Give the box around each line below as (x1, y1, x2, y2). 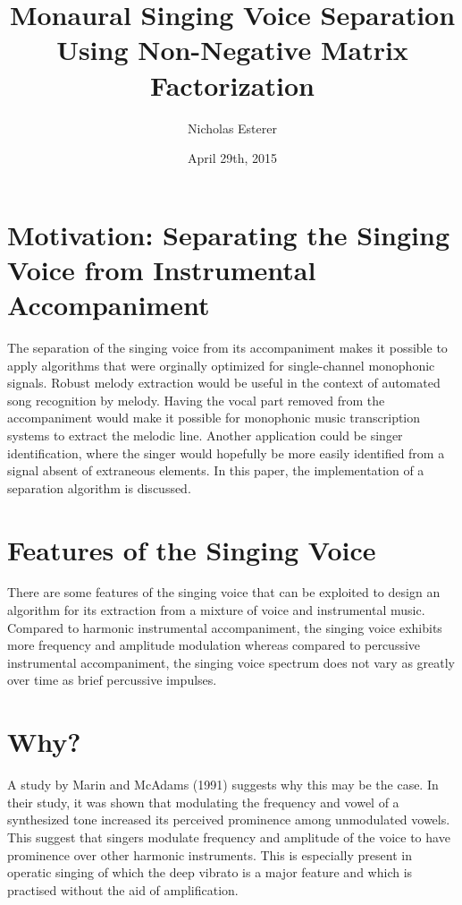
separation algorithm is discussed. (7, 478, 191, 497)
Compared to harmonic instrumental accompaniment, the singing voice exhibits (7, 618, 442, 636)
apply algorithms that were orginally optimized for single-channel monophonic (7, 355, 435, 374)
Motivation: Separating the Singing (7, 216, 449, 252)
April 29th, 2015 (187, 149, 277, 167)
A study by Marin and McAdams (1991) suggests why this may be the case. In (7, 775, 439, 794)
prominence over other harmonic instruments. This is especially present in (7, 845, 412, 864)
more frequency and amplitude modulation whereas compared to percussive (7, 636, 421, 654)
